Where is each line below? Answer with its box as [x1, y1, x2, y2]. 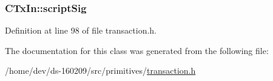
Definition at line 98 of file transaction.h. [5, 24, 157, 37]
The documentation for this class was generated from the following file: [5, 44, 269, 56]
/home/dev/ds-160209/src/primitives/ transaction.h [5, 64, 196, 77]
